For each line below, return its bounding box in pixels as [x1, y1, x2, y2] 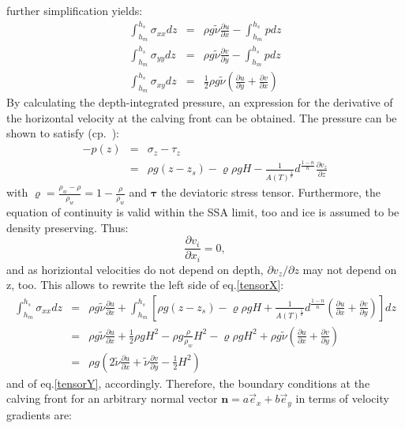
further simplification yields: [6, 2, 143, 18]
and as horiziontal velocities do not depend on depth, [6, 261, 264, 277]
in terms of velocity [295, 390, 389, 407]
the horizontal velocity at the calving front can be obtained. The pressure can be [6, 109, 397, 126]
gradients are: [6, 406, 72, 422]
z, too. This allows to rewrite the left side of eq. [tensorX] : [6, 276, 284, 293]
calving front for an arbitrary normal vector [6, 390, 218, 407]
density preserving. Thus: [6, 219, 129, 235]
